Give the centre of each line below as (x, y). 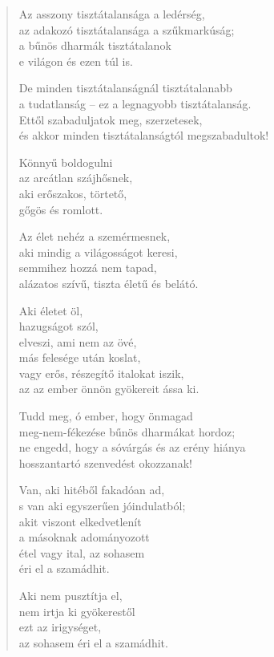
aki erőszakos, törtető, (73, 193)
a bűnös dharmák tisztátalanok (95, 45)
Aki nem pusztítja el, (71, 595)
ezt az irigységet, (60, 627)
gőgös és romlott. (61, 209)
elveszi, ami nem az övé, (78, 341)
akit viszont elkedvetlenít (80, 521)
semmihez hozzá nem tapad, (88, 268)
